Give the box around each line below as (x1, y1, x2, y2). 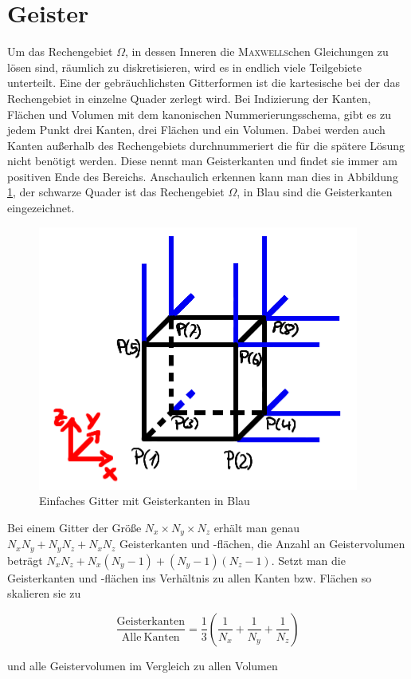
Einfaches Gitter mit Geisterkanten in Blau (39, 492, 250, 509)
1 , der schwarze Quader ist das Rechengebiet (7, 184, 225, 200)
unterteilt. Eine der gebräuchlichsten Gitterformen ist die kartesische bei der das (7, 74, 400, 91)
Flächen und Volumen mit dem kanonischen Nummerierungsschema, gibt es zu (7, 105, 392, 122)
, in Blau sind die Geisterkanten (237, 184, 393, 200)
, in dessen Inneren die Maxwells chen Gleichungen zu (124, 43, 389, 60)
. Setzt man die (271, 551, 346, 568)
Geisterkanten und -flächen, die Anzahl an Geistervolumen (119, 535, 405, 552)
